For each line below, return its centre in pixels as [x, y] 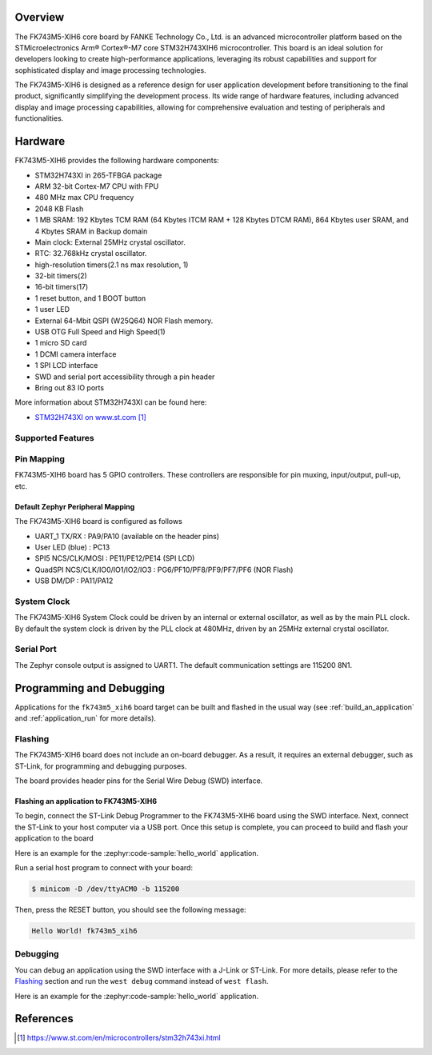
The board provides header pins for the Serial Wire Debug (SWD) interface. [139, 781]
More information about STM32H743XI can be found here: [111, 402]
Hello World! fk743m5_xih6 [84, 931]
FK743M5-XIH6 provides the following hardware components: [117, 161]
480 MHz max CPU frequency [84, 198]
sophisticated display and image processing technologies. [111, 70]
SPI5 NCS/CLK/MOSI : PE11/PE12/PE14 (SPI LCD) [115, 558]
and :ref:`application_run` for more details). [85, 718]
